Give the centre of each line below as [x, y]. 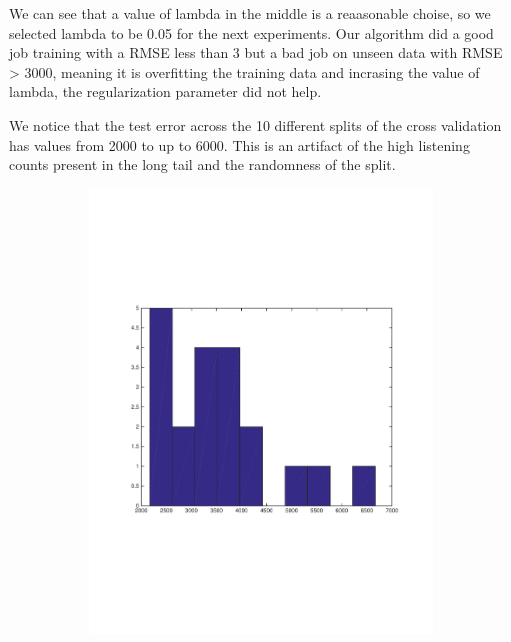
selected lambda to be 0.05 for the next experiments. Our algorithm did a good [251, 32]
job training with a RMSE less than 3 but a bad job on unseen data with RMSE [256, 52]
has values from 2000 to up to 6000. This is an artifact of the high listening [239, 144]
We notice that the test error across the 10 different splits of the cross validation [255, 124]
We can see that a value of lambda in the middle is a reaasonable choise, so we [250, 13]
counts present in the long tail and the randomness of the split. [202, 164]
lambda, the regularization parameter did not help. [165, 91]
